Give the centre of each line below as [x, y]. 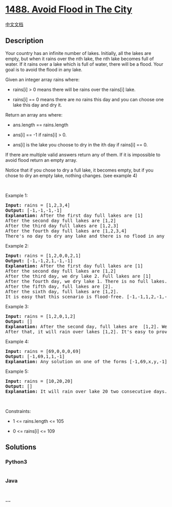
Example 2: [17, 246]
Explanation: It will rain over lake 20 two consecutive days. [86, 391]
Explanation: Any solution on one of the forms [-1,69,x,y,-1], [88, 361]
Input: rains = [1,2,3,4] [38, 205]
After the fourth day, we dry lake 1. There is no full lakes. [86, 281]
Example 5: [17, 371]
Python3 [16, 462]
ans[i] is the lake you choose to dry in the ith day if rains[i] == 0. [80, 144]
